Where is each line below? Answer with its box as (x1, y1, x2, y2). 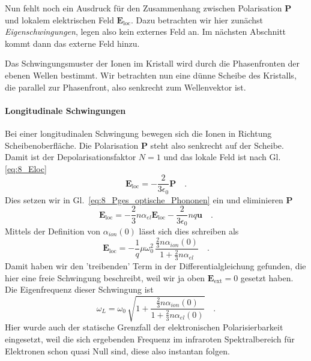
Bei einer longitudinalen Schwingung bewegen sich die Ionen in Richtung (5, 127, 272, 139)
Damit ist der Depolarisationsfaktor (5, 151, 136, 163)
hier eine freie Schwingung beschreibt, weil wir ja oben (5, 271, 205, 284)
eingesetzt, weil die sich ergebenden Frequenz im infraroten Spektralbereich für (5, 333, 295, 345)
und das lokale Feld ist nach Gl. (163, 151, 281, 163)
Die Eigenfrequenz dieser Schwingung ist (5, 283, 154, 296)
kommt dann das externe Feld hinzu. (5, 37, 140, 49)
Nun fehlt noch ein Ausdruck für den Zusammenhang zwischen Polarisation (5, 2, 282, 14)
